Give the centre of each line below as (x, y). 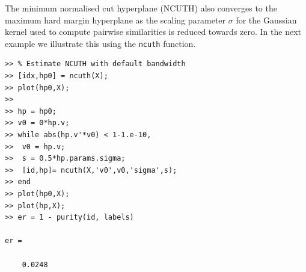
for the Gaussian (266, 20)
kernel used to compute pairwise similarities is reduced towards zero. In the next (153, 32)
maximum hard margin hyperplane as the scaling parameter (115, 20)
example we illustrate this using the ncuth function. (100, 43)
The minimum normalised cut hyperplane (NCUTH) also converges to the (141, 8)
